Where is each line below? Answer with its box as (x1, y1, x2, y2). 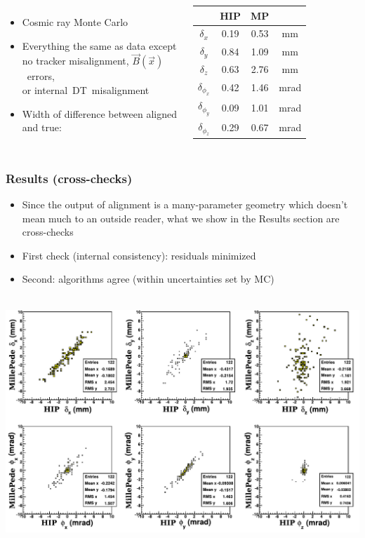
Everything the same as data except (22, 38, 177, 53)
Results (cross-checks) (6, 169, 133, 187)
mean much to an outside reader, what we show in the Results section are (22, 210, 340, 225)
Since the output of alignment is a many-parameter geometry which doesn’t (22, 197, 348, 211)
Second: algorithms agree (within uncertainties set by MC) (22, 271, 274, 286)
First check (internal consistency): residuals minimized (22, 248, 256, 262)
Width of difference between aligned (22, 106, 177, 121)
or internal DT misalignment (22, 83, 150, 97)
